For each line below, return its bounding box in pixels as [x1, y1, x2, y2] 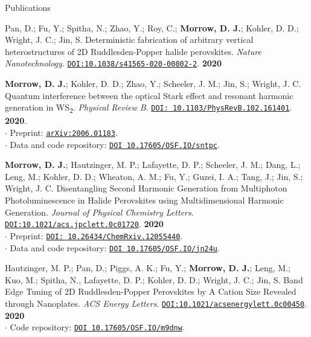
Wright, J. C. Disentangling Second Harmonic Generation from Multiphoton [5, 182, 287, 194]
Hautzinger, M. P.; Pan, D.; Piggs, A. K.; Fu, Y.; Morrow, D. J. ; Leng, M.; [5, 262, 290, 274]
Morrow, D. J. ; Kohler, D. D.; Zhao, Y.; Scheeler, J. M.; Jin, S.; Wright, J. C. [5, 77, 301, 90]
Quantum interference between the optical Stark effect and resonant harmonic [5, 89, 293, 101]
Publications [5, 1, 51, 13]
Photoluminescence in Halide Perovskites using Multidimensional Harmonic [5, 194, 284, 207]
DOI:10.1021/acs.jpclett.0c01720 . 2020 [5, 217, 164, 230]
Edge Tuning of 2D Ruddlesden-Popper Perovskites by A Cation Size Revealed [5, 285, 297, 298]
